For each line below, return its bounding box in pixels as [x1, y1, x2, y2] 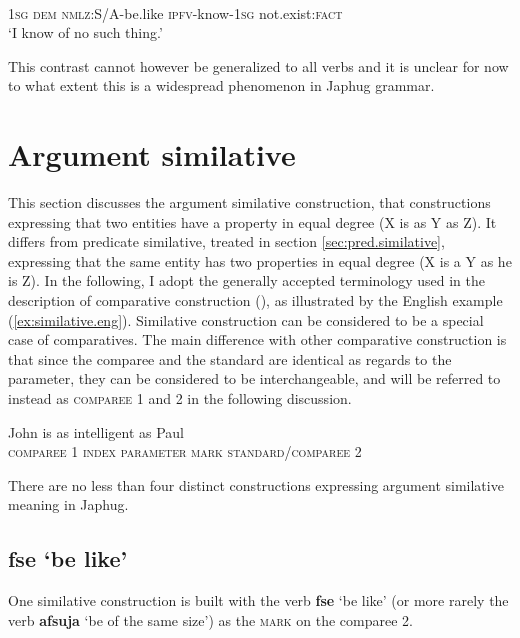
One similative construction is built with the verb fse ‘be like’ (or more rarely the [8, 590, 509, 611]
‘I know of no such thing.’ [8, 22, 163, 43]
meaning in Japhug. [8, 494, 129, 515]
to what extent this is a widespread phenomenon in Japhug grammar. [8, 75, 435, 96]
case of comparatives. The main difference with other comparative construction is [8, 329, 507, 350]
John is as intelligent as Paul [8, 421, 185, 442]
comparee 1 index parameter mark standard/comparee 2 [8, 441, 362, 462]
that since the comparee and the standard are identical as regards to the [8, 348, 452, 369]
